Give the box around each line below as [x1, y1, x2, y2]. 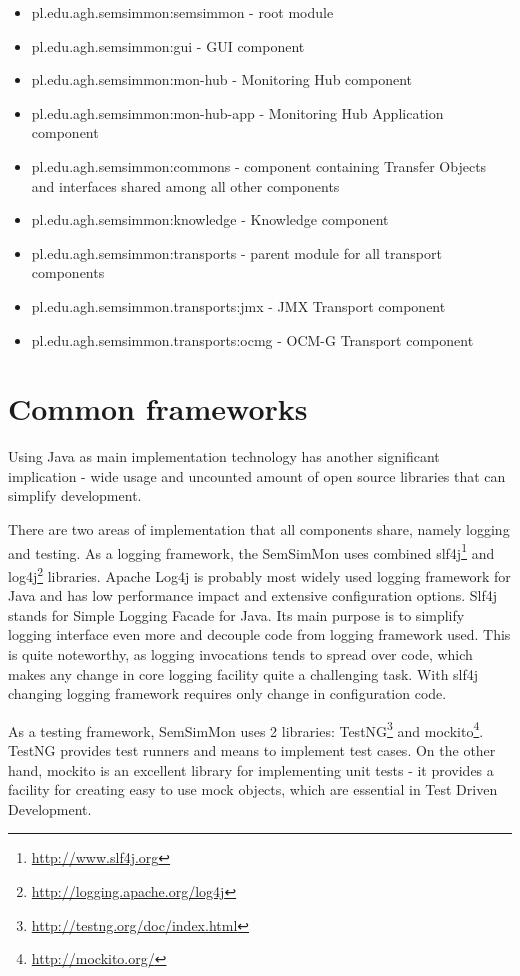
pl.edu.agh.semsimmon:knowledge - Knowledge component [31, 209, 389, 230]
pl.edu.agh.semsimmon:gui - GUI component [31, 35, 305, 56]
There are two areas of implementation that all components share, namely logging [8, 519, 510, 540]
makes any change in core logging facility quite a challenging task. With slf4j [8, 663, 479, 684]
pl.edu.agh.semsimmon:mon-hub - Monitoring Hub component [31, 69, 412, 90]
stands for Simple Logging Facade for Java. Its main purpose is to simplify [8, 604, 465, 625]
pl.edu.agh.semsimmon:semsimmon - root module [31, 2, 334, 22]
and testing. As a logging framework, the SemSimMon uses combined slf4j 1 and [8, 539, 495, 563]
